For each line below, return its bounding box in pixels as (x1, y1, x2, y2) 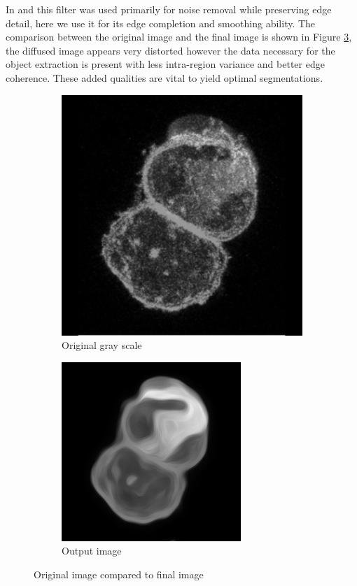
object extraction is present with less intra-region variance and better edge (6, 57, 325, 71)
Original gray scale (62, 338, 142, 352)
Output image (62, 543, 122, 558)
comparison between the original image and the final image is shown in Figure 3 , (6, 29, 352, 44)
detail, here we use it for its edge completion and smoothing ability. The (6, 15, 316, 30)
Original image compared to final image (34, 566, 204, 581)
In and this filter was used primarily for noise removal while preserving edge (6, 2, 332, 16)
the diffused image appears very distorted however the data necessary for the (6, 43, 335, 57)
